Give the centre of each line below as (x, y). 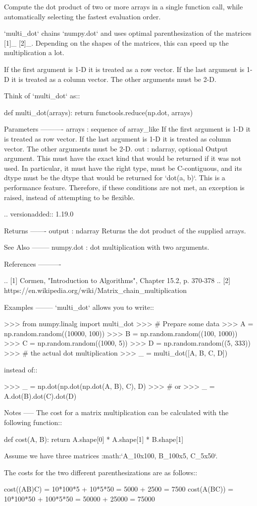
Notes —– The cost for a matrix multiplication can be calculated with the (116, 412)
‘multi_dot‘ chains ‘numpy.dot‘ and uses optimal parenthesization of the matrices (128, 33)
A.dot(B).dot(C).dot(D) (40, 396)
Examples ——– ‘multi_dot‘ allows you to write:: (79, 307)
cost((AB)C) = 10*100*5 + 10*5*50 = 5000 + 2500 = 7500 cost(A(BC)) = (119, 489)
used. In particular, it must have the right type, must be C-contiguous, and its (123, 168)
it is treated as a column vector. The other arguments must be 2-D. (114, 79)
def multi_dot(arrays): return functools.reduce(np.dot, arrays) (99, 112)
